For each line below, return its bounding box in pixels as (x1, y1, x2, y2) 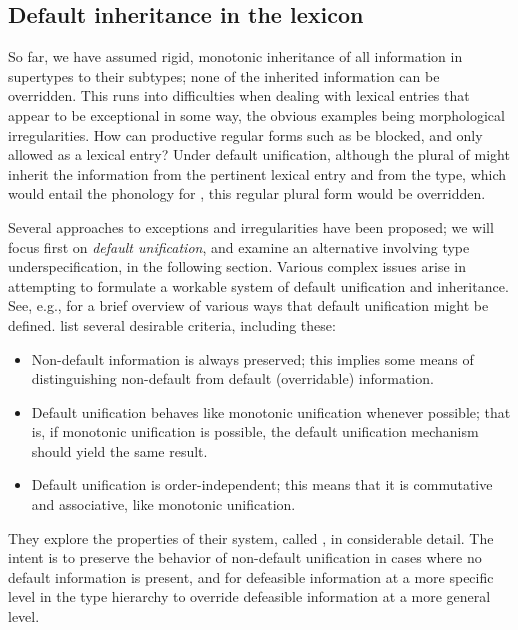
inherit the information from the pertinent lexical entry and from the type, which (8, 163, 507, 184)
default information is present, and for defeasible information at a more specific (8, 566, 494, 587)
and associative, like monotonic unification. (31, 494, 296, 515)
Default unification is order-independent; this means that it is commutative (31, 474, 493, 495)
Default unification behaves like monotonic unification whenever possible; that (31, 401, 511, 422)
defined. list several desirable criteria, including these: (8, 314, 336, 335)
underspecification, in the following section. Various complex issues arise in (8, 256, 466, 277)
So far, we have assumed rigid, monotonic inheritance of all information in (8, 46, 463, 67)
